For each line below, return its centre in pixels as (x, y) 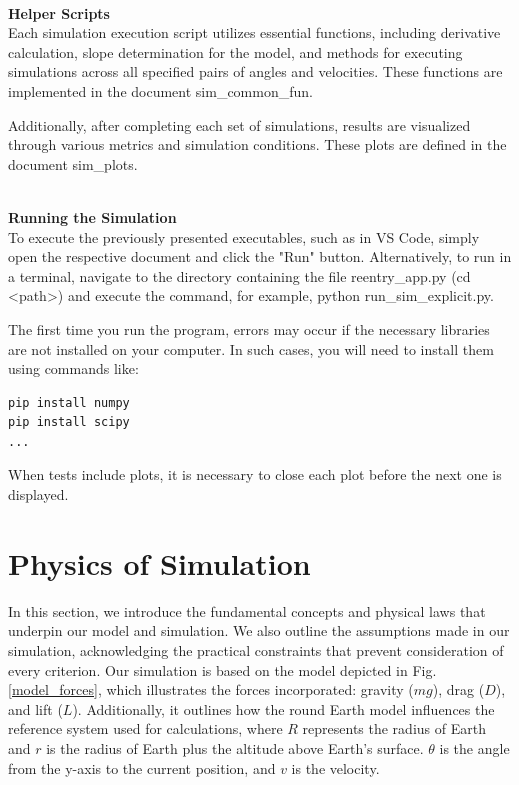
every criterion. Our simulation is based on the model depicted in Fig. (222, 669)
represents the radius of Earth (394, 728)
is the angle (474, 747)
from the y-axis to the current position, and (142, 767)
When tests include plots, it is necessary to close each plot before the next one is (255, 474)
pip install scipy (69, 422)
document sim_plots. (73, 163)
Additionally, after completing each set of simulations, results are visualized (239, 124)
